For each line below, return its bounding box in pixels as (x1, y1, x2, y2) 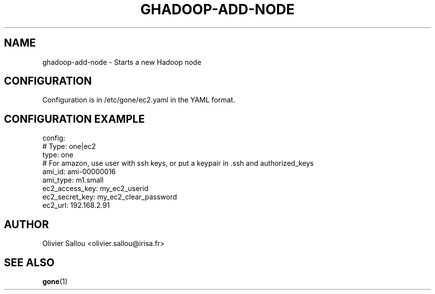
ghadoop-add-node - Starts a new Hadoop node (42, 57, 202, 66)
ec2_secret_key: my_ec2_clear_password (42, 193, 177, 201)
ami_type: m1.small (42, 176, 104, 185)
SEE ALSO (4, 256, 55, 269)
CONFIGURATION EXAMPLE (4, 112, 145, 125)
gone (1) (42, 277, 68, 286)
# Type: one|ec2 (42, 142, 96, 151)
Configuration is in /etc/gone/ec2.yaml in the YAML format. (42, 96, 235, 104)
